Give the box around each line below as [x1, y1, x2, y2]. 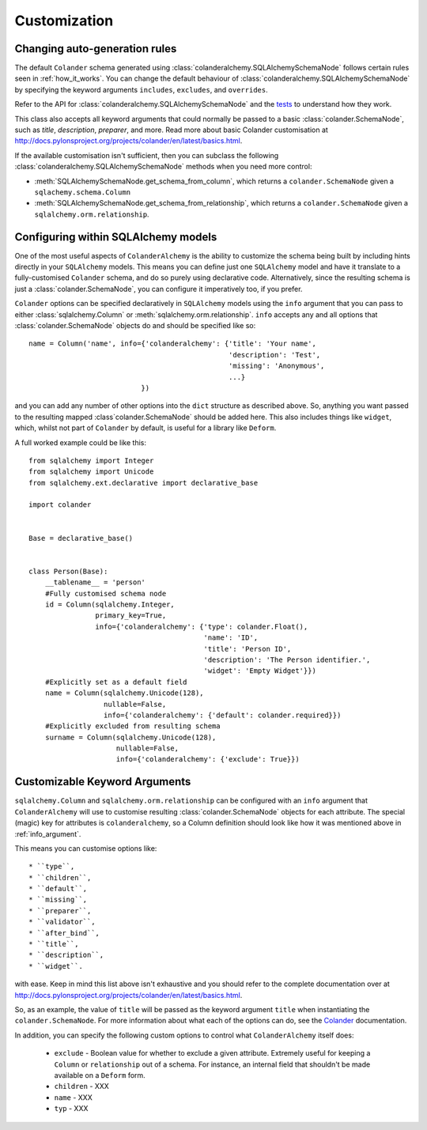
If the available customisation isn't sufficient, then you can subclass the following [14, 150, 279, 160]
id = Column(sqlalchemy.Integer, [44, 599, 176, 609]
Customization [14, 12, 114, 29]
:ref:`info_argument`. [14, 829, 81, 838]
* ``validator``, [28, 917, 96, 927]
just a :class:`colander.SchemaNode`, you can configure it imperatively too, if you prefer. [14, 284, 303, 293]
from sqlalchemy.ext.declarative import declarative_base [28, 478, 259, 487]
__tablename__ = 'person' [44, 578, 146, 587]
